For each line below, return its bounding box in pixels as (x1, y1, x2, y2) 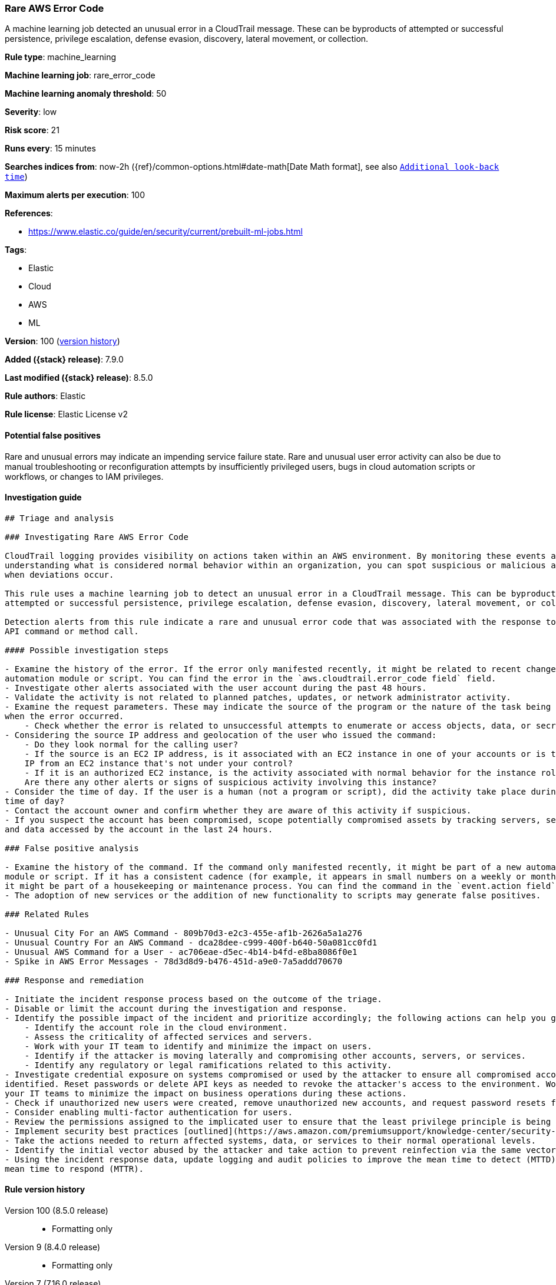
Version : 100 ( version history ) (5, 336, 120, 347)
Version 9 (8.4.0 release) (5, 1242, 101, 1253)
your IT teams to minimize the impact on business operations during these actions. (5, 1088, 407, 1098)
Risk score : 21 (5, 125, 59, 136)
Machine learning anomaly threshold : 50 (5, 88, 167, 99)
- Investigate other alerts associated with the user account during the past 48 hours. (5, 683, 427, 693)
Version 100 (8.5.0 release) (5, 1205, 108, 1216)
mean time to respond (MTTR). (5, 1164, 144, 1174)
